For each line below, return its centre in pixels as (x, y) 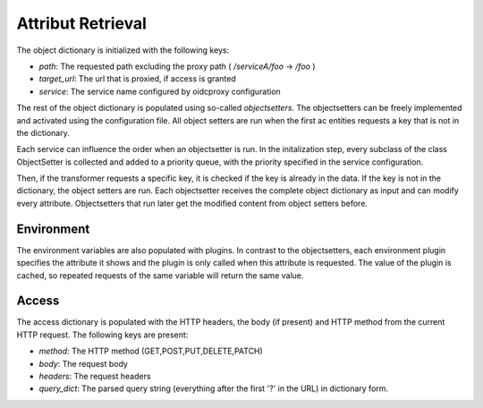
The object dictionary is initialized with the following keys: (123, 50)
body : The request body (84, 363)
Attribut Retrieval (82, 23)
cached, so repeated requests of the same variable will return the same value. (160, 275)
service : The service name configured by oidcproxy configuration (160, 91)
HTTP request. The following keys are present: (102, 335)
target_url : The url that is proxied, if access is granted (137, 79)
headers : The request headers (95, 376)
